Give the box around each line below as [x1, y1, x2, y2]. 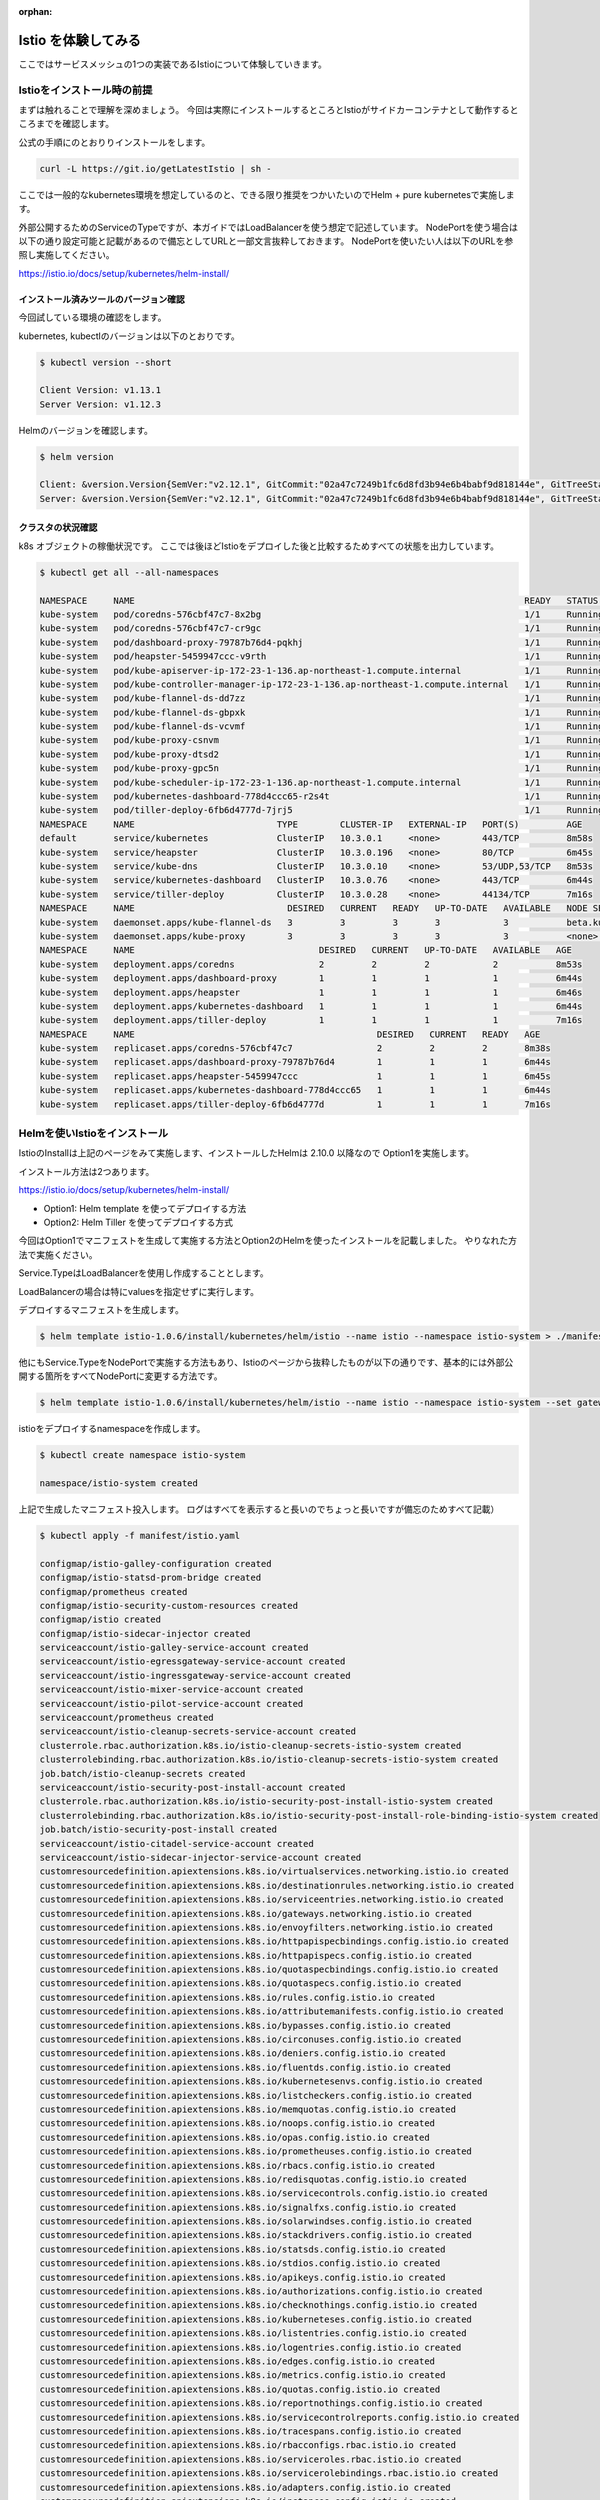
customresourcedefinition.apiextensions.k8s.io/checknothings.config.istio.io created [39, 2300, 478, 2311]
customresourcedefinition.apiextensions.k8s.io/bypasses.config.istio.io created [39, 2020, 452, 2031]
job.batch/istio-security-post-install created [39, 1824, 277, 1835]
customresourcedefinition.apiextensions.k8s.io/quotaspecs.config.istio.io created [39, 1978, 462, 1989]
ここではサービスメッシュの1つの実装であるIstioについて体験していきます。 [18, 58, 327, 70]
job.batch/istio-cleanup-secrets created [39, 1768, 246, 1779]
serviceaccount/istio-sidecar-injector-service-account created [39, 1851, 362, 1863]
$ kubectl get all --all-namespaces [39, 566, 220, 578]
